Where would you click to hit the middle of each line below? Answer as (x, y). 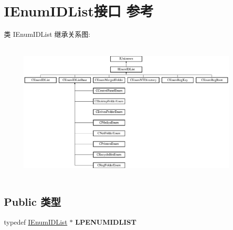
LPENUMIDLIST (106, 222)
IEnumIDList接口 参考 (79, 11)
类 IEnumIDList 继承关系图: (47, 34)
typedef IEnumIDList (36, 222)
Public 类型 (33, 201)
